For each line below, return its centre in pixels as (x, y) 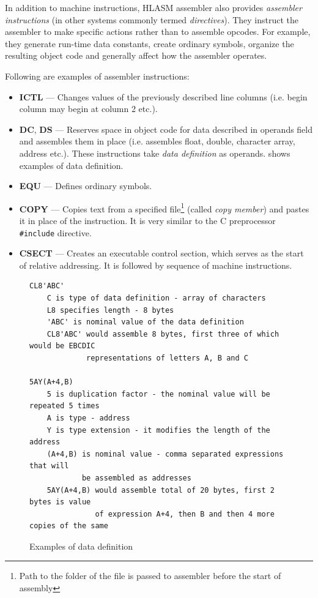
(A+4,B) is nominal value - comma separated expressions (165, 454)
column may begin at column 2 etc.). (88, 109)
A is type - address (88, 418)
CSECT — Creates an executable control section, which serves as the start (161, 253)
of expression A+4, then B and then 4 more (185, 514)
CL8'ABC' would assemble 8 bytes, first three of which (163, 334)
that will (49, 466)
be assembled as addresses (136, 478)
